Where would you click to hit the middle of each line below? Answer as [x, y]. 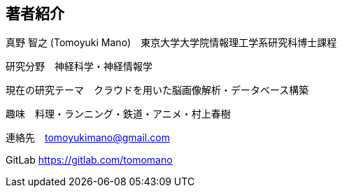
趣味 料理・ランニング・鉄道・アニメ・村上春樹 [118, 114]
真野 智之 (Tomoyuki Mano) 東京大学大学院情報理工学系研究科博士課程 [171, 43]
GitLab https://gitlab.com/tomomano [89, 160]
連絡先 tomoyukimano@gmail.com [88, 138]
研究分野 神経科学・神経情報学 [79, 66]
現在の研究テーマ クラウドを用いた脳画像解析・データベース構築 [157, 90]
